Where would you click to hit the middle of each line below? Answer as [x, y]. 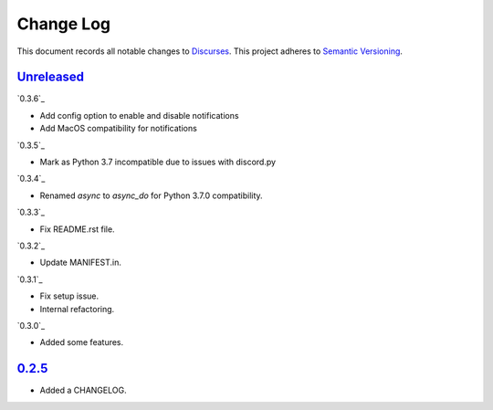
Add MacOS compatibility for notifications [119, 129]
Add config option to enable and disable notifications [139, 115]
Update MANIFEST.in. [81, 263]
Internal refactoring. [77, 309]
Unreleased [51, 77]
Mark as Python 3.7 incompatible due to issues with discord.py [158, 162]
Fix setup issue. [69, 296]
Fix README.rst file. [77, 229]
